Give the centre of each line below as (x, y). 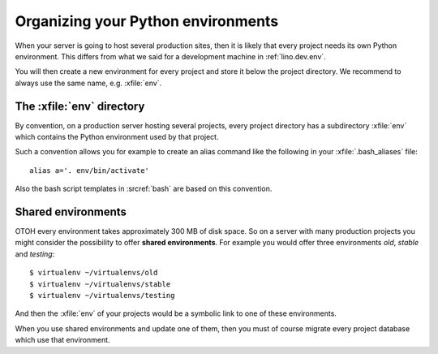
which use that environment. (62, 340)
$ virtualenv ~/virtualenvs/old (94, 273)
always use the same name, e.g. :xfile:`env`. (88, 83)
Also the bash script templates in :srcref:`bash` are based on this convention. (144, 189)
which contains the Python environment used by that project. (117, 137)
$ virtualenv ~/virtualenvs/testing (102, 296)
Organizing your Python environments (147, 21)
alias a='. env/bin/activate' (90, 170)
